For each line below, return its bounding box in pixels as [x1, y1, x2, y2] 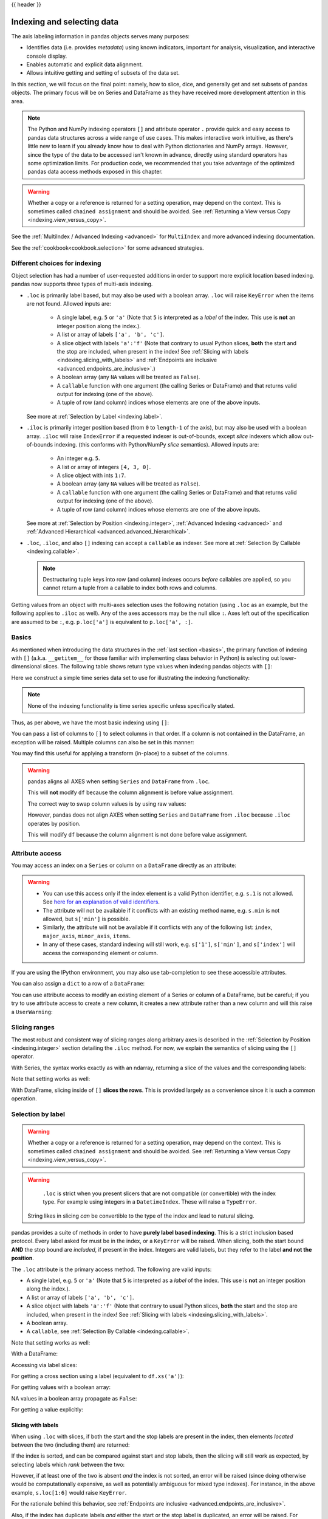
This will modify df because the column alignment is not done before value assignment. [27, 831, 248, 838]
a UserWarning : [11, 1008, 53, 1015]
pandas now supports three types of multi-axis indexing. [11, 280, 153, 288]
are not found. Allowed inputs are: [26, 300, 112, 307]
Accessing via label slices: [11, 1361, 77, 1368]
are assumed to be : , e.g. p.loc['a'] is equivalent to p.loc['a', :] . [11, 618, 193, 625]
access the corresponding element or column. [43, 949, 159, 956]
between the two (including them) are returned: [11, 1441, 130, 1449]
